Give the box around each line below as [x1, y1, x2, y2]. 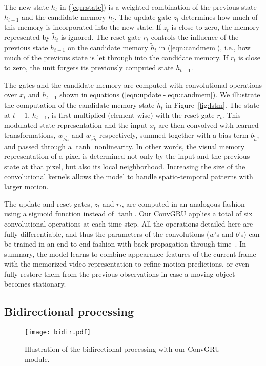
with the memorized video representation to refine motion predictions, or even [4, 258, 249, 269]
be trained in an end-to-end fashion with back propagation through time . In [4, 238, 246, 249]
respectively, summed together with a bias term [99, 130, 249, 140]
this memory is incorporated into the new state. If [4, 22, 161, 32]
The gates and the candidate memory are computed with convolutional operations [4, 79, 262, 90]
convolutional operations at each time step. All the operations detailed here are [4, 218, 253, 229]
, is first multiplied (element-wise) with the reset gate [47, 109, 215, 120]
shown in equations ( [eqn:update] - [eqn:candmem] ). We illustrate [59, 89, 260, 100]
